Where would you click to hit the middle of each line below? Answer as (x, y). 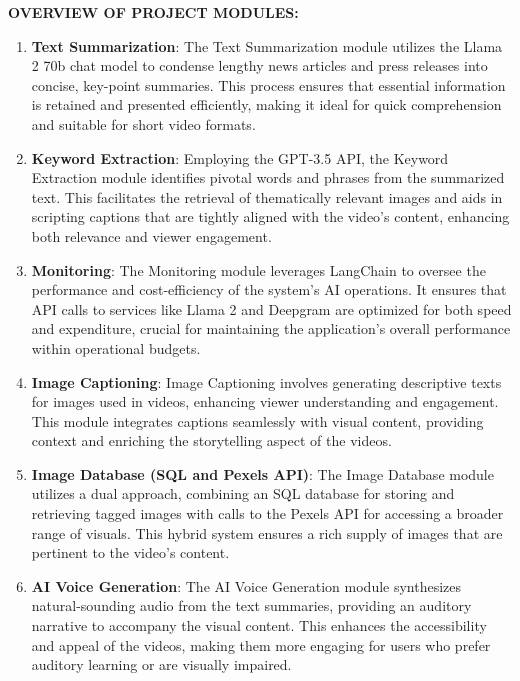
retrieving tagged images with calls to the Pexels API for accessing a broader (267, 513)
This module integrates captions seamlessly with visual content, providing (257, 420)
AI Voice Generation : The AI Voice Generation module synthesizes (246, 585)
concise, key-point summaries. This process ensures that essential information (268, 84)
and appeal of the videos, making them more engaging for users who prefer (261, 644)
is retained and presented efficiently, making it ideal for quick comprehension (266, 104)
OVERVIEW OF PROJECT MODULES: (153, 12)
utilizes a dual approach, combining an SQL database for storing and (243, 493)
